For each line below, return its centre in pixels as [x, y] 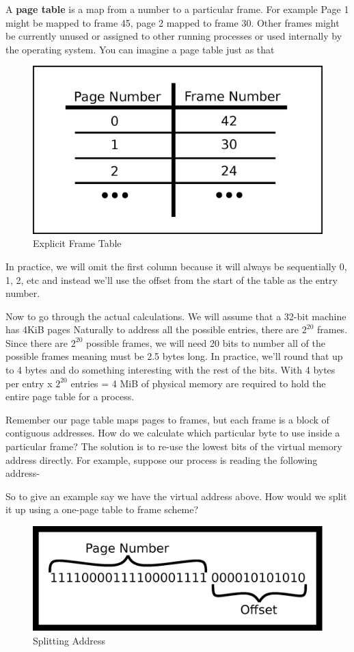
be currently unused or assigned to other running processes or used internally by [174, 36]
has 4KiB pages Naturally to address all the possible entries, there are [152, 329]
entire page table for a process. [70, 396]
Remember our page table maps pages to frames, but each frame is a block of [167, 419]
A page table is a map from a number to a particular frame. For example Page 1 [177, 9]
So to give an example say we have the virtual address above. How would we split [176, 496]
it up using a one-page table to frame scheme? [102, 509]
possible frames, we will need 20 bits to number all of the [205, 342]
